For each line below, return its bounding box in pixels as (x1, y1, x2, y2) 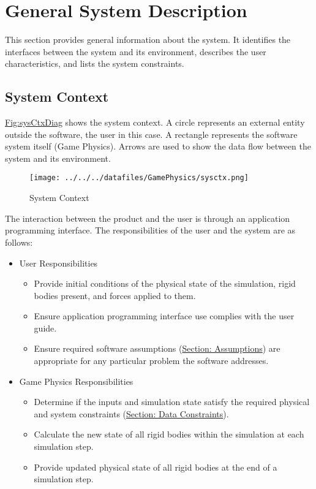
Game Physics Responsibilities (19, 374, 134, 387)
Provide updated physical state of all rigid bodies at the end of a (34, 460, 277, 473)
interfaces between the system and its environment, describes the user (5, 45, 266, 58)
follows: (5, 235, 33, 248)
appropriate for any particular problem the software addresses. (34, 354, 269, 367)
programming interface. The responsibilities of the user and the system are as (5, 224, 296, 237)
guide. (34, 321, 57, 334)
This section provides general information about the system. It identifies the (5, 33, 291, 46)
